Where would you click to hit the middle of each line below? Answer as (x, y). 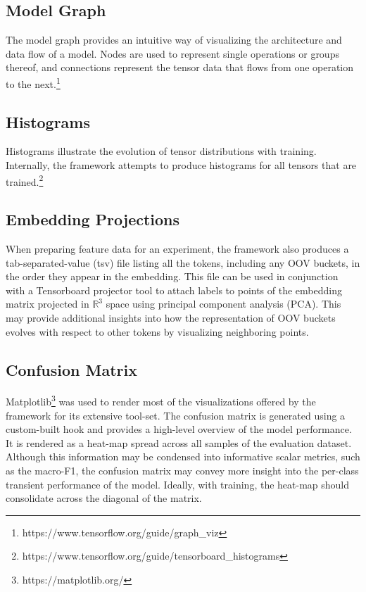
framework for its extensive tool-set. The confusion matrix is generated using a (176, 415)
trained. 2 (25, 180)
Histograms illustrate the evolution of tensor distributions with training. (161, 151)
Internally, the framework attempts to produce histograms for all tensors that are (181, 165)
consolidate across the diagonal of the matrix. (104, 498)
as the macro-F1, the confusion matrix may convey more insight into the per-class (182, 471)
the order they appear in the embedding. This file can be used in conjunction (172, 276)
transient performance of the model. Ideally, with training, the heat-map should (178, 484)
